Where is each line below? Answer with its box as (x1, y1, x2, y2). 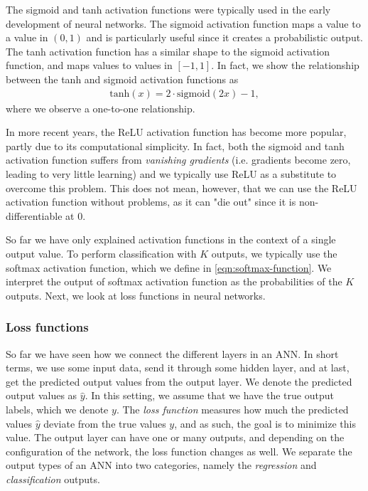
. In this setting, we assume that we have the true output (85, 388, 334, 403)
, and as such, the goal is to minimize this (174, 416, 356, 431)
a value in (6, 30, 48, 45)
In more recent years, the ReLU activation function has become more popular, (6, 125, 347, 139)
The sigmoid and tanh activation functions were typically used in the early (6, 2, 331, 16)
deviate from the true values (43, 416, 166, 431)
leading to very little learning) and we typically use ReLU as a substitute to (6, 166, 337, 181)
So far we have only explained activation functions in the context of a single (6, 232, 336, 247)
